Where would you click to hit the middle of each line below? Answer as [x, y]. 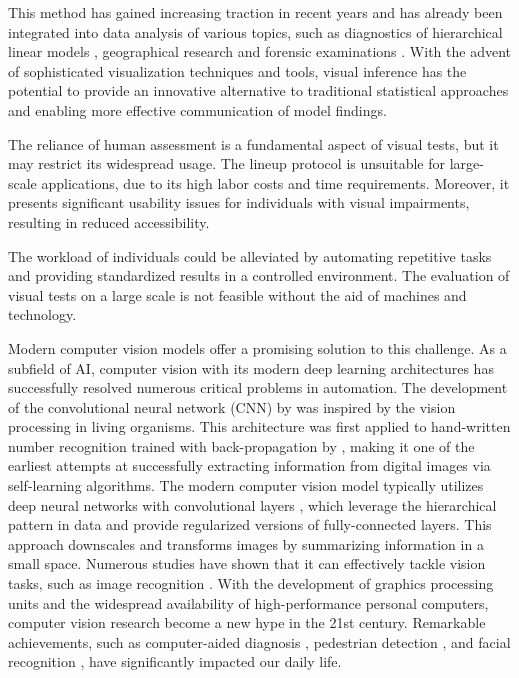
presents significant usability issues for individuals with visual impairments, [239, 202]
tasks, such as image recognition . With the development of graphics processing [251, 583]
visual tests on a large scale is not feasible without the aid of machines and [237, 294]
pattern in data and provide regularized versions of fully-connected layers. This [250, 524]
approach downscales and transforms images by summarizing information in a [246, 543]
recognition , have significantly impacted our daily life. [175, 661]
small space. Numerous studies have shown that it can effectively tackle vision [247, 563]
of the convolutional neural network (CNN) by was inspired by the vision [232, 406]
